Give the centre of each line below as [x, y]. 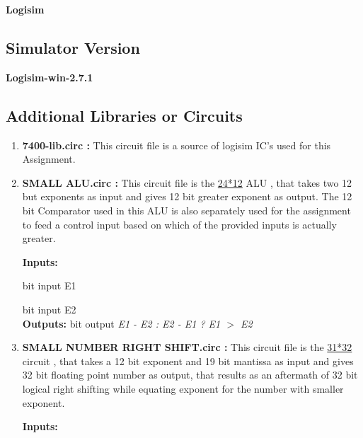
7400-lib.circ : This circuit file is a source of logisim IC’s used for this [177, 145]
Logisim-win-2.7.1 [50, 77]
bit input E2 [49, 309]
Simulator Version [73, 47]
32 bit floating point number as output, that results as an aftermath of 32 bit [190, 375]
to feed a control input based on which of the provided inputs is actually [179, 224]
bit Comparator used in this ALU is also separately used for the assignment [186, 210]
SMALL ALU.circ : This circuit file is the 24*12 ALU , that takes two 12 [187, 182]
